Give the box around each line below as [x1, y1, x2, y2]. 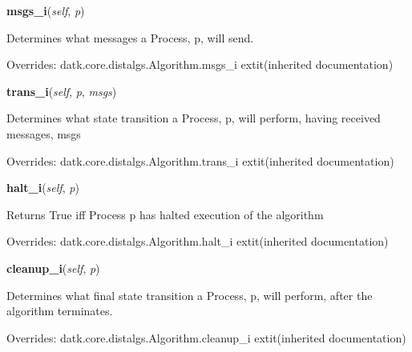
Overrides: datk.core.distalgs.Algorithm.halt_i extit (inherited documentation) [6, 233, 389, 250]
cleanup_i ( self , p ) [6, 259, 100, 276]
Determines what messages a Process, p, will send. [6, 29, 254, 46]
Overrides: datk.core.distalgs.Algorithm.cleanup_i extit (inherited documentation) [6, 329, 406, 346]
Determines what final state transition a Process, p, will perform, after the [6, 286, 373, 303]
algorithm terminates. [6, 302, 113, 319]
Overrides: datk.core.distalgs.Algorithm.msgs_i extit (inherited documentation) [6, 56, 394, 73]
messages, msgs [6, 125, 81, 142]
